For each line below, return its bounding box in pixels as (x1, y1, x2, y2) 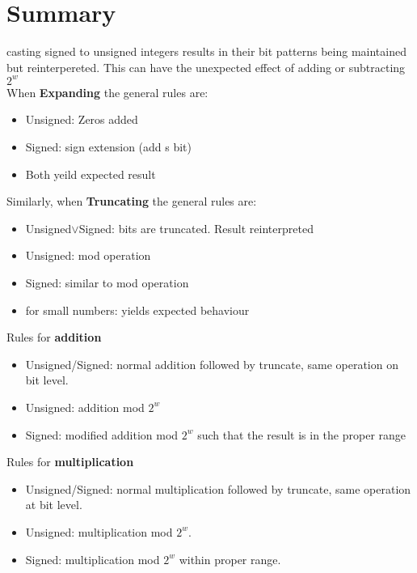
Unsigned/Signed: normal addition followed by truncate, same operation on (25, 355, 398, 372)
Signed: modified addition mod (25, 426, 179, 443)
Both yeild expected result (25, 165, 156, 182)
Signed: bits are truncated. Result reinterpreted (78, 219, 314, 236)
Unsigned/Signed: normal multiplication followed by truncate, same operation (25, 480, 411, 497)
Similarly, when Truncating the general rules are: (6, 193, 257, 210)
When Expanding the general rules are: (6, 83, 208, 100)
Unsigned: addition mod (25, 398, 145, 415)
